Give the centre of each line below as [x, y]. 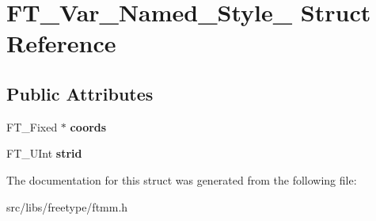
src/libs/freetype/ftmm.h [67, 206]
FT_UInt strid [44, 153]
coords [88, 126]
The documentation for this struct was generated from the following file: [182, 179]
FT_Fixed [32, 126]
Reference [61, 43]
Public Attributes [80, 93]
